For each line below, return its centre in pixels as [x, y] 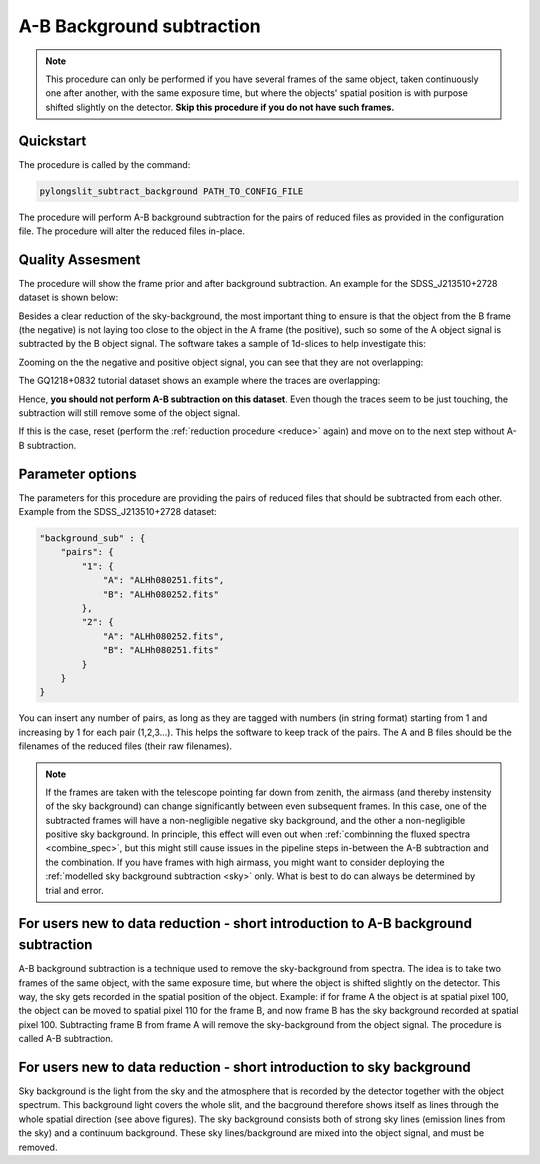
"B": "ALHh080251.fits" [161, 650]
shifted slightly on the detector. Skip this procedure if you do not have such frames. [220, 107]
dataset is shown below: [68, 297]
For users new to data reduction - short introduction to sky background [244, 1066]
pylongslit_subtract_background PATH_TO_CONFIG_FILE [171, 191]
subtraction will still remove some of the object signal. [129, 413]
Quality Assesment [79, 259]
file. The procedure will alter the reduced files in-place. [131, 231]
